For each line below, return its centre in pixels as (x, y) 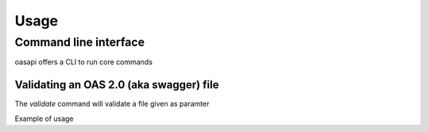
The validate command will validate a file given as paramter (112, 104)
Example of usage (44, 118)
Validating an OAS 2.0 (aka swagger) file (117, 85)
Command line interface (80, 42)
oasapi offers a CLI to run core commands (83, 62)
